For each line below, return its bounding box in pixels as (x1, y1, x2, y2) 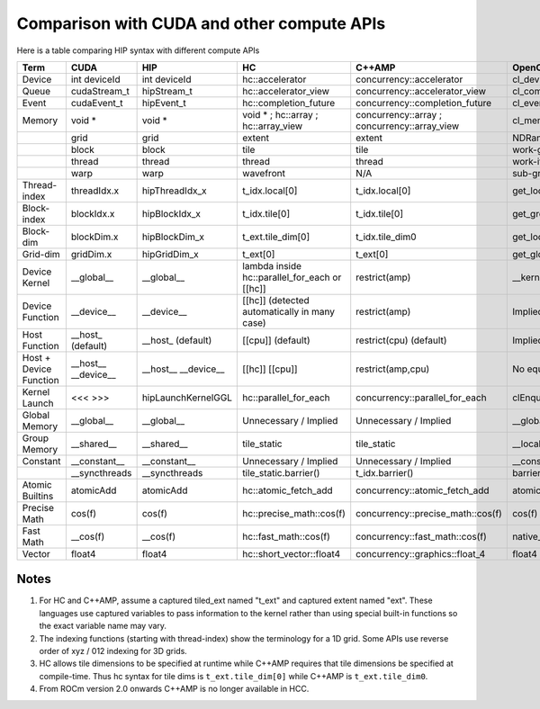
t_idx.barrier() (355, 466, 414, 479)
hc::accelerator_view (242, 85, 330, 97)
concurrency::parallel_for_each (355, 391, 487, 404)
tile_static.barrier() (242, 466, 320, 479)
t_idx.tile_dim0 (355, 230, 418, 243)
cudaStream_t (70, 85, 130, 97)
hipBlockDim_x (141, 230, 205, 243)
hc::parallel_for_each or (242, 271, 342, 283)
